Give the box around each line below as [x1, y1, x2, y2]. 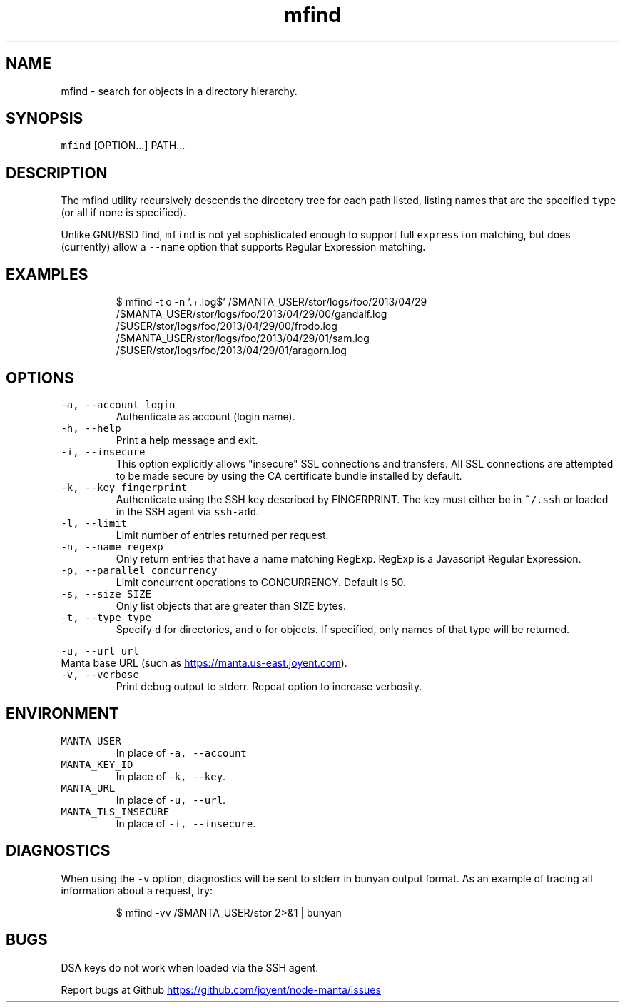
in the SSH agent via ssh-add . [116, 505, 260, 518]
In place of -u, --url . [116, 793, 226, 806]
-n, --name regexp [61, 540, 163, 553]
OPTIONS [6, 368, 74, 387]
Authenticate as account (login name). [116, 410, 295, 423]
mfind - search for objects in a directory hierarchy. [61, 84, 298, 97]
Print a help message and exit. [116, 433, 258, 446]
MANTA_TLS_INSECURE [61, 805, 170, 817]
